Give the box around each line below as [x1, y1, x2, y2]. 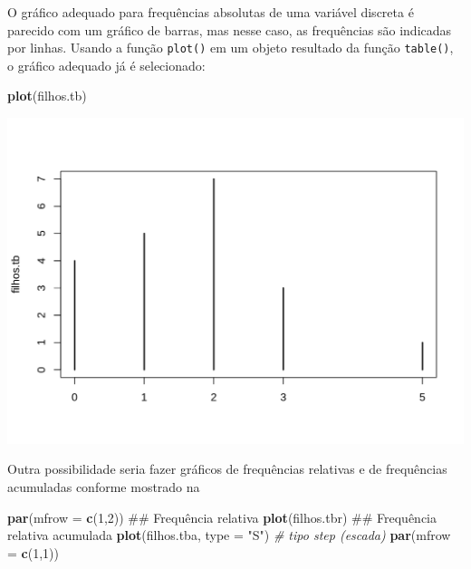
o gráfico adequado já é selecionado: [7, 55, 206, 74]
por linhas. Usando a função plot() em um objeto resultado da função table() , [7, 38, 454, 57]
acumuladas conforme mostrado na [7, 477, 200, 496]
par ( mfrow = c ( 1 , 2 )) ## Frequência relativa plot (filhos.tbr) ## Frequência [7, 507, 437, 526]
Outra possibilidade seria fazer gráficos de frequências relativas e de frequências [7, 459, 447, 478]
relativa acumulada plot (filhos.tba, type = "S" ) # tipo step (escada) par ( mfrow [7, 526, 451, 545]
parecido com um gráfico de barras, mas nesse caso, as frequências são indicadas [7, 20, 452, 39]
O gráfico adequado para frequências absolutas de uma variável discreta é [7, 3, 414, 21]
